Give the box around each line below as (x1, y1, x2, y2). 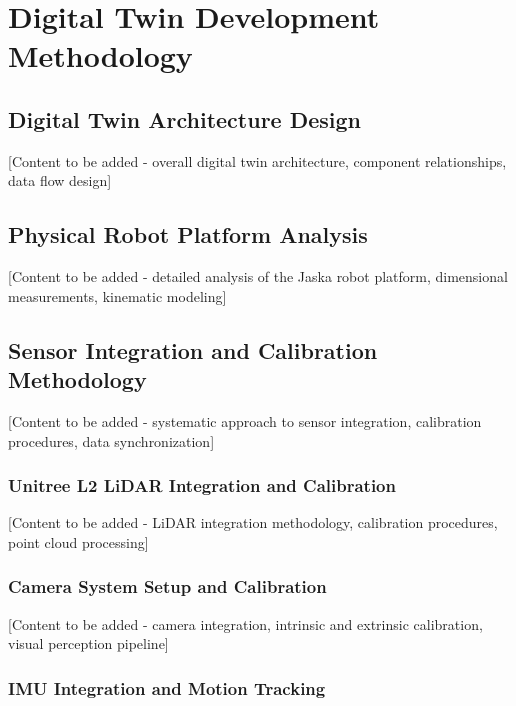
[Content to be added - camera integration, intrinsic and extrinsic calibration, (8, 613, 483, 634)
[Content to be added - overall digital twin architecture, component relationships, (8, 150, 507, 171)
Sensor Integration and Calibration (8, 334, 378, 365)
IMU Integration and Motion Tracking (8, 675, 326, 700)
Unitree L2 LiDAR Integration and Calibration (8, 473, 396, 498)
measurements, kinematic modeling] (8, 285, 227, 306)
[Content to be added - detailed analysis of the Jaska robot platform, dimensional (8, 266, 508, 287)
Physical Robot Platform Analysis (8, 219, 368, 250)
